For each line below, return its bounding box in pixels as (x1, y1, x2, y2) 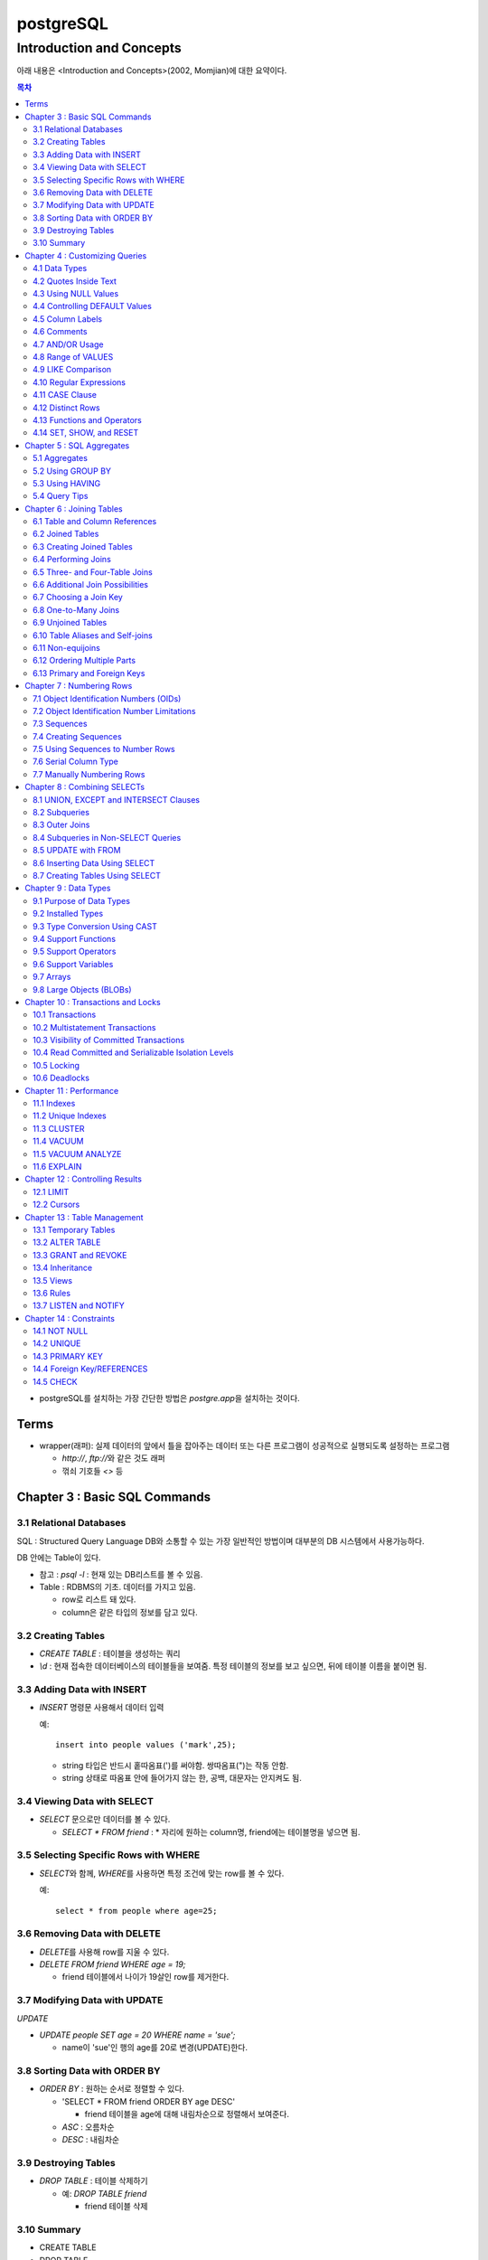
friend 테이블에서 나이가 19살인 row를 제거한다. (61, 1972, 230, 1982)
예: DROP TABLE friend (61, 2188, 147, 2199)
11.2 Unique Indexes (33, 1110, 108, 1121)
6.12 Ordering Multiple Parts (33, 655, 136, 666)
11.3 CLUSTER (33, 1123, 85, 1134)
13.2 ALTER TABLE (33, 1237, 101, 1248)
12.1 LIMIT (33, 1186, 70, 1197)
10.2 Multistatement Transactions (33, 1022, 156, 1032)
